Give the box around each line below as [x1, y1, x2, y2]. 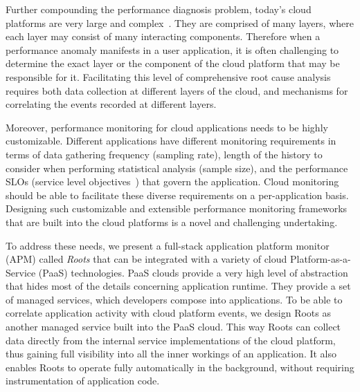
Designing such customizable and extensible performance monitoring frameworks [6, 201, 348, 216]
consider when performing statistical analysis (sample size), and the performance [6, 160, 348, 175]
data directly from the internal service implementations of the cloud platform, [6, 333, 336, 347]
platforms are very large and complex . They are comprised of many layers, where [6, 15, 354, 30]
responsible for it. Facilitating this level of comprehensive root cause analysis [6, 69, 331, 84]
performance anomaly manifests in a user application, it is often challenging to [6, 42, 339, 57]
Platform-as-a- [289, 252, 351, 266]
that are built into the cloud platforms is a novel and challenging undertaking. [6, 214, 338, 229]
